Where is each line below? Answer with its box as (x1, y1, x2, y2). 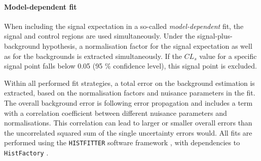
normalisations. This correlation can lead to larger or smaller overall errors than (4, 117, 252, 128)
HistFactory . (4, 147, 49, 157)
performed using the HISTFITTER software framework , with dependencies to (4, 137, 240, 148)
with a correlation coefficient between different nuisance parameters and (4, 107, 227, 118)
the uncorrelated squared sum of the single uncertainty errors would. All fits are (4, 127, 252, 138)
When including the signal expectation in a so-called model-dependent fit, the (4, 20, 244, 31)
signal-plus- (197, 30, 233, 41)
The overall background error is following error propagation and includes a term (4, 97, 253, 108)
